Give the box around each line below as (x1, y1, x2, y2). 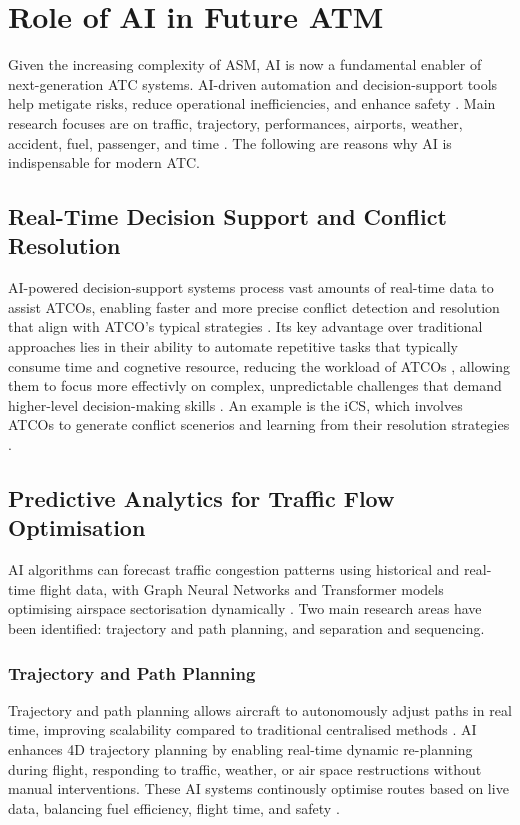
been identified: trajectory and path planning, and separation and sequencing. (8, 618, 485, 638)
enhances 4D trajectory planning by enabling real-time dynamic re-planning (8, 739, 473, 759)
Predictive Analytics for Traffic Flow (8, 483, 395, 514)
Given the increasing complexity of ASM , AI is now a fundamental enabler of (8, 54, 482, 75)
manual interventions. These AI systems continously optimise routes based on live (8, 778, 509, 799)
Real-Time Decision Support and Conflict (8, 201, 447, 232)
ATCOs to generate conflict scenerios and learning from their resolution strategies (8, 414, 510, 435)
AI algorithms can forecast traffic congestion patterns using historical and (8, 559, 460, 580)
